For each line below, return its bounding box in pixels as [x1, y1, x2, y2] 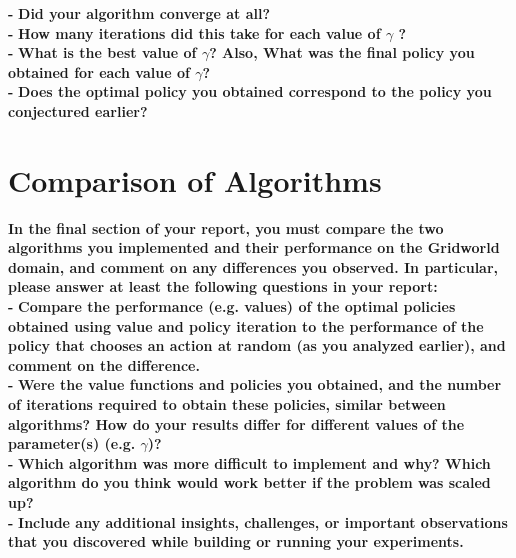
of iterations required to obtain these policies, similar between [8, 394, 446, 415]
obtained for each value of [8, 61, 190, 82]
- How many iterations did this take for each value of [8, 22, 381, 43]
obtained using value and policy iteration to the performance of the [8, 315, 484, 336]
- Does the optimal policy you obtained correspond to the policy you [8, 81, 492, 102]
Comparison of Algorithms [8, 159, 382, 200]
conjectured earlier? [8, 100, 148, 121]
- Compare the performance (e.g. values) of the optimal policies [8, 296, 456, 317]
